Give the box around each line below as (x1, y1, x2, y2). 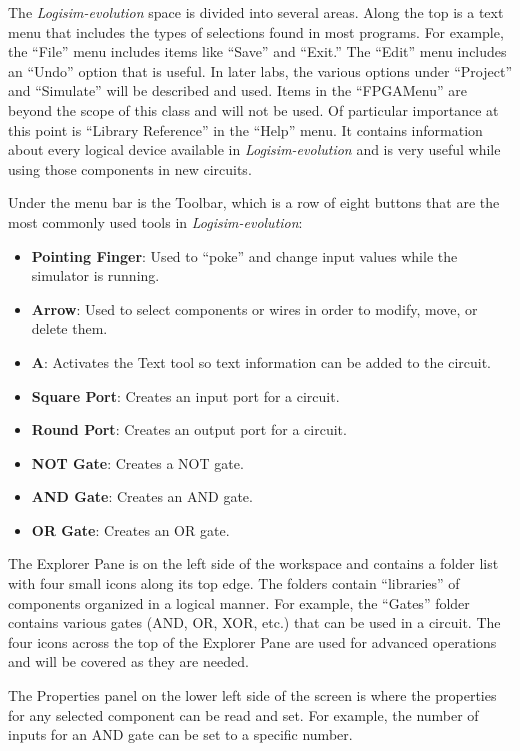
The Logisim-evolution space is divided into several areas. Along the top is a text (8, 2, 504, 22)
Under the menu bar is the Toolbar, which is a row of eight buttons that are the (8, 192, 500, 213)
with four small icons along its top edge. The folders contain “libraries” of (8, 573, 460, 594)
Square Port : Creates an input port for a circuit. (31, 385, 340, 406)
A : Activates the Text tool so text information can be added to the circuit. (31, 351, 492, 372)
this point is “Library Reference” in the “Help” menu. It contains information (8, 119, 483, 140)
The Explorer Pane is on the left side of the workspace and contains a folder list (8, 553, 499, 574)
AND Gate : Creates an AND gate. (31, 486, 253, 507)
